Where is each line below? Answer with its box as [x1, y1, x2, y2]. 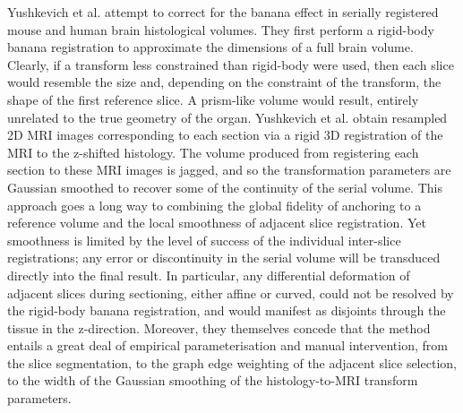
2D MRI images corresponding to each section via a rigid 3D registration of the [7, 125, 443, 144]
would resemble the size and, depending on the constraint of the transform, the [7, 73, 442, 91]
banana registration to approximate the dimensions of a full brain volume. [7, 38, 414, 56]
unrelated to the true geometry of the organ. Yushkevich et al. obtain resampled [7, 108, 448, 126]
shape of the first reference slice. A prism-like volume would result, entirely [7, 90, 419, 108]
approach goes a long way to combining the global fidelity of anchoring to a [7, 195, 422, 214]
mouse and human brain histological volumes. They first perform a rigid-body [7, 20, 434, 39]
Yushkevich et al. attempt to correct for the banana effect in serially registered [7, 3, 439, 21]
